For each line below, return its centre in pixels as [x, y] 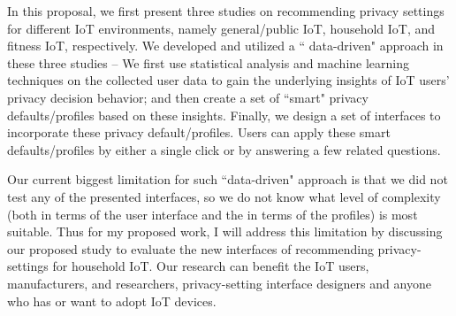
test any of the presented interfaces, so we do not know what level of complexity [224, 196]
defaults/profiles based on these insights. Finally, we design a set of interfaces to [224, 115]
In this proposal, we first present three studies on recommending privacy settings [226, 11]
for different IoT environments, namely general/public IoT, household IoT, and [221, 28]
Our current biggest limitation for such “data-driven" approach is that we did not [228, 179]
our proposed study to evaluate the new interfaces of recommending [190, 248]
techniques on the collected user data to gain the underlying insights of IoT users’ [228, 80]
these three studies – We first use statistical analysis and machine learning [208, 62]
